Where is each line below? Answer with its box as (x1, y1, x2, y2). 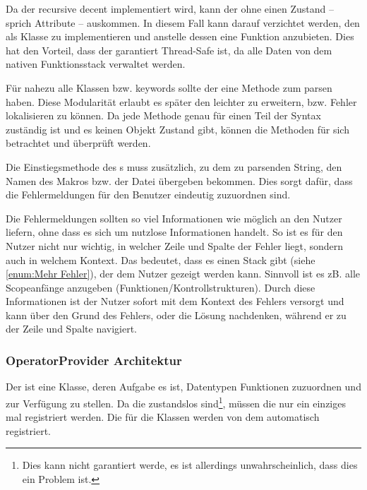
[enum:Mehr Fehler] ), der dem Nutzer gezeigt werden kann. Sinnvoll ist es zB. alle (6, 266, 360, 281)
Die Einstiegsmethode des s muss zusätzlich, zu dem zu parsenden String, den (6, 159, 342, 174)
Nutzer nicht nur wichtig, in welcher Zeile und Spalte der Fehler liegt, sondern (6, 238, 344, 253)
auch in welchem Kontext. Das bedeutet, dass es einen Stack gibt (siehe (6, 252, 315, 267)
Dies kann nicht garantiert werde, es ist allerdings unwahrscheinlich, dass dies (22, 458, 358, 472)
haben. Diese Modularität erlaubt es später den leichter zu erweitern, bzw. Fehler (6, 94, 357, 109)
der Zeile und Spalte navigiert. (6, 321, 137, 336)
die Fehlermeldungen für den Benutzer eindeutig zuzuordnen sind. (6, 187, 291, 202)
